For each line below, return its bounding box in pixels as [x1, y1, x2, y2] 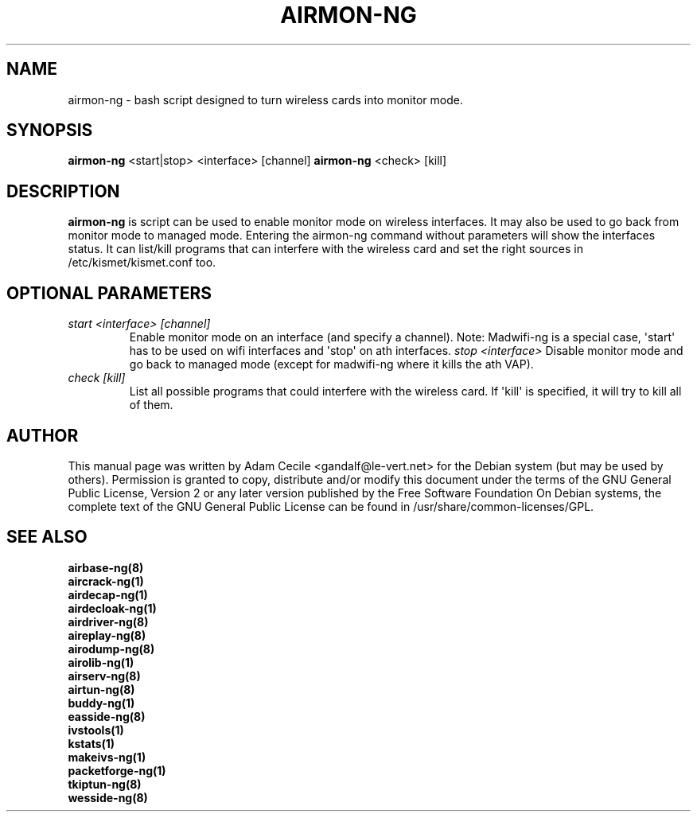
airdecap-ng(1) [68, 587, 148, 602]
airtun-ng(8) [68, 682, 135, 696]
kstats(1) [68, 736, 115, 750]
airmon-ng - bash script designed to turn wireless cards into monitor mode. [68, 92, 463, 107]
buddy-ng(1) [68, 695, 135, 710]
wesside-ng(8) [68, 790, 148, 804]
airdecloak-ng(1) [68, 601, 157, 615]
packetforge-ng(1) [68, 763, 166, 777]
